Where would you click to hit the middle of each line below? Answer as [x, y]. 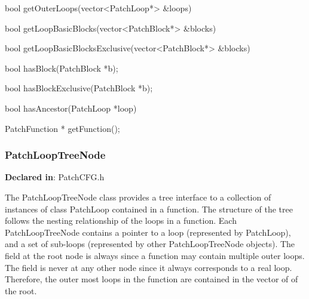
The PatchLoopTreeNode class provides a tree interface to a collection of [138, 197]
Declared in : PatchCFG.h [55, 177]
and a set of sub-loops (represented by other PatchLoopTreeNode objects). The [150, 244]
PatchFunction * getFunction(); [62, 128]
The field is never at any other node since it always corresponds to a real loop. [149, 267]
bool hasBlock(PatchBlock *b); [62, 68]
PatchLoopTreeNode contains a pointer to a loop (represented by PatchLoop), [148, 232]
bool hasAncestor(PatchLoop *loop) [71, 108]
